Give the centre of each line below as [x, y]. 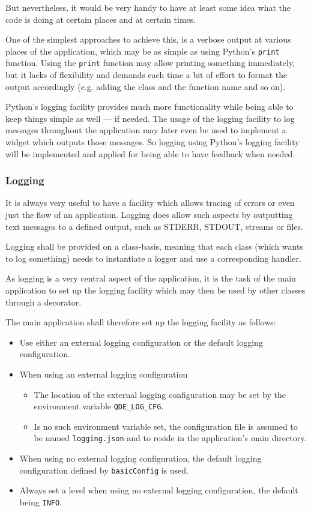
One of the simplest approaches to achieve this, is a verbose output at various [148, 39]
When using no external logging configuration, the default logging [140, 458]
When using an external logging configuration [104, 374]
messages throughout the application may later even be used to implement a [146, 130]
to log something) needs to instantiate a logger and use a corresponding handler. [153, 258]
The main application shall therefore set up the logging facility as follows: [141, 322]
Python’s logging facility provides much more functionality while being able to [149, 107]
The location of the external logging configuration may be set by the [160, 394]
